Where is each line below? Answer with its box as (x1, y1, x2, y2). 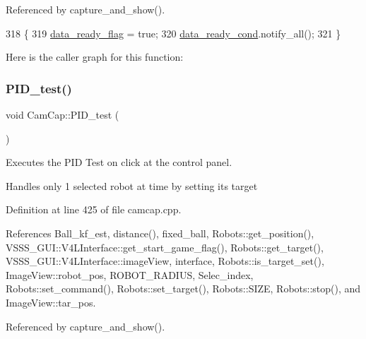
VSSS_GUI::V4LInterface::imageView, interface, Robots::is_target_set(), (6, 254, 324, 268)
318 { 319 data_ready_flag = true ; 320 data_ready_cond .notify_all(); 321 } (6, 25, 341, 40)
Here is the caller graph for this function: (6, 49, 184, 64)
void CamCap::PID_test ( (6, 107, 119, 121)
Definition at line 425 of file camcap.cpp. (6, 202, 182, 217)
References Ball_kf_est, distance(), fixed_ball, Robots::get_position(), (6, 225, 314, 240)
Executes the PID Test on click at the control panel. (6, 155, 232, 169)
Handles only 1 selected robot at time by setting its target (6, 178, 258, 193)
